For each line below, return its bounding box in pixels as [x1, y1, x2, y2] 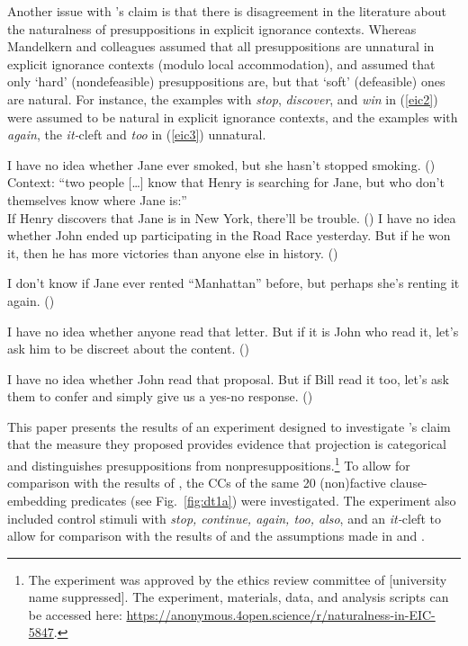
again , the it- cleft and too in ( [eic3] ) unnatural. [7, 125, 266, 144]
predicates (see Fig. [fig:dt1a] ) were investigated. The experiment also [70, 490, 456, 509]
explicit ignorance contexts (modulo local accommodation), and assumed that [7, 54, 436, 73]
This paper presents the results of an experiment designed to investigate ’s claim [7, 417, 451, 435]
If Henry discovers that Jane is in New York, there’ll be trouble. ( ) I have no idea [7, 208, 456, 227]
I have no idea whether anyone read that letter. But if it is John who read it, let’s [7, 321, 459, 340]
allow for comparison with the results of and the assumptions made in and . [7, 526, 425, 545]
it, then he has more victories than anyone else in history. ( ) [7, 243, 338, 262]
